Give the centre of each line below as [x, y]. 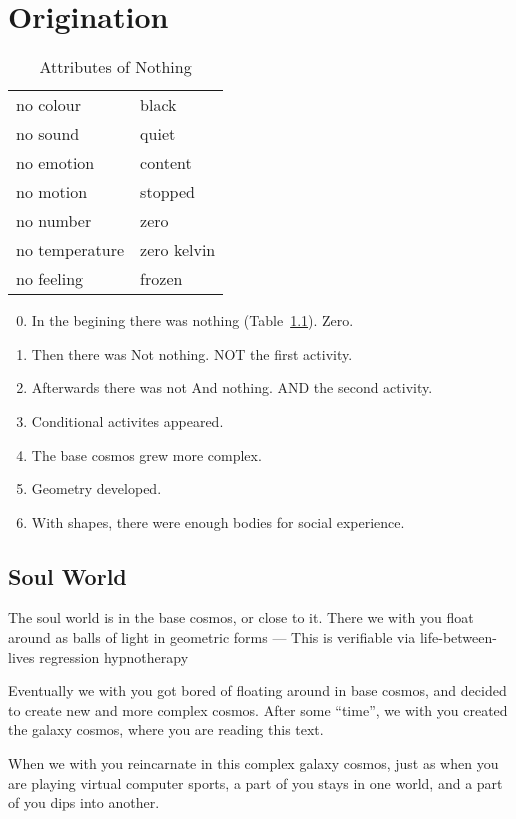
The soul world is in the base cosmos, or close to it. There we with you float [241, 617]
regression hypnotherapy [114, 656]
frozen [161, 279]
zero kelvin [178, 250]
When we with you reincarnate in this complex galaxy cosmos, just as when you [253, 763]
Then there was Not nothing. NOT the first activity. [192, 353]
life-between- [458, 637]
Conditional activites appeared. [127, 420]
